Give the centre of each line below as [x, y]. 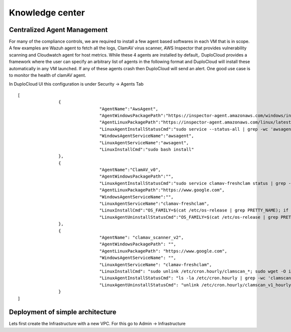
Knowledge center [47, 13]
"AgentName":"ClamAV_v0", [130, 170]
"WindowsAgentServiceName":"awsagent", [146, 136]
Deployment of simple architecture [63, 312]
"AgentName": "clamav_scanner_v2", [141, 237]
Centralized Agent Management [58, 30]
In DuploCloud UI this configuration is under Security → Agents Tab [76, 84]
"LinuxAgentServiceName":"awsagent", [144, 143]
